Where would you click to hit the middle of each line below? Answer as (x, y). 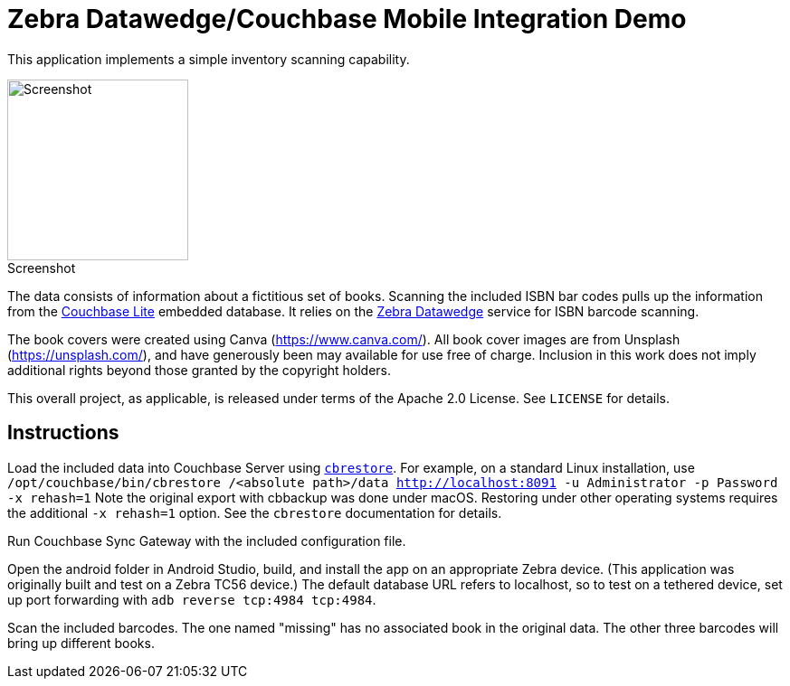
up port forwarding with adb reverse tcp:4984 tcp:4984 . (192, 599)
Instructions (63, 433)
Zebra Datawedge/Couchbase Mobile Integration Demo (347, 19)
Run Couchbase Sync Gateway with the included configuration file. (207, 540)
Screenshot (42, 268)
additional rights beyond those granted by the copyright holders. (200, 370)
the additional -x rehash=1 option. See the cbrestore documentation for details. (255, 512)
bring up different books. (81, 643)
